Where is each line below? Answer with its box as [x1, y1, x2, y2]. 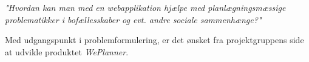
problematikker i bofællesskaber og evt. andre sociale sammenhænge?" [5, 13, 262, 26]
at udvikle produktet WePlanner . [5, 45, 129, 58]
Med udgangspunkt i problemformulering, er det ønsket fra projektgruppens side [5, 33, 304, 46]
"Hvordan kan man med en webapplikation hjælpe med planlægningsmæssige [5, 1, 286, 13]
